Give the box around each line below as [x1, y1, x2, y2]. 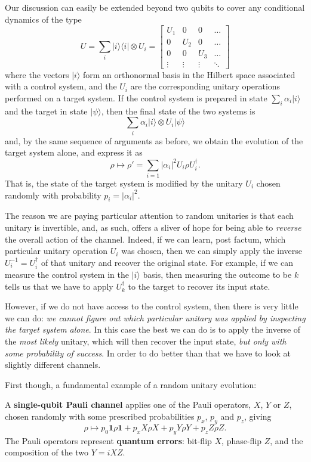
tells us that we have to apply [5, 280, 113, 292]
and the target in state [5, 104, 88, 117]
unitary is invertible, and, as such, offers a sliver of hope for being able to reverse [5, 221, 301, 233]
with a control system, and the [5, 80, 117, 92]
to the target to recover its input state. [128, 280, 270, 292]
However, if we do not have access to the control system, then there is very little [5, 300, 298, 312]
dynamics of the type [5, 13, 82, 25]
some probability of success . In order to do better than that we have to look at [5, 346, 291, 359]
